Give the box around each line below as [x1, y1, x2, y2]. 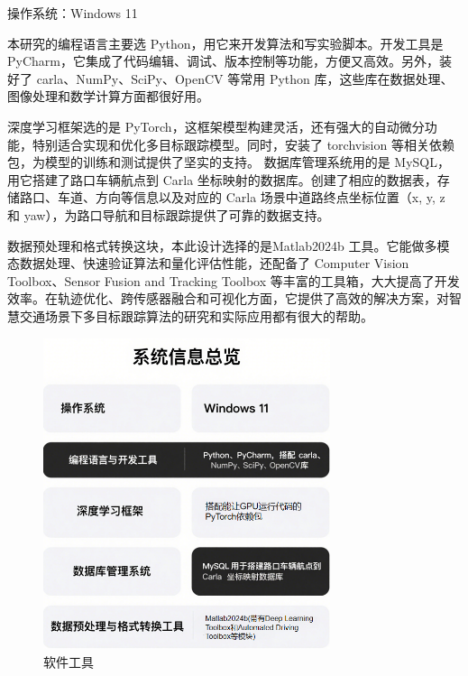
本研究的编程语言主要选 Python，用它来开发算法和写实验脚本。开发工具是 [7, 33, 444, 52]
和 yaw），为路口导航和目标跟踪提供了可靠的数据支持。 [7, 205, 330, 224]
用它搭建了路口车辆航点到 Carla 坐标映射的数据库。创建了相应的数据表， [7, 170, 437, 189]
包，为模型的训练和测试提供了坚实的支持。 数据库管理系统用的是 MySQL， [7, 153, 450, 171]
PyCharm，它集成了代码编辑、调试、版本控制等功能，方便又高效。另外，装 [7, 51, 452, 70]
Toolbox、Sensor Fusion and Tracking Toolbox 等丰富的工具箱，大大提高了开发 [7, 271, 460, 290]
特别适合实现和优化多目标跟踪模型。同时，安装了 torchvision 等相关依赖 [32, 134, 454, 153]
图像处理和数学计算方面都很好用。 [7, 87, 209, 106]
